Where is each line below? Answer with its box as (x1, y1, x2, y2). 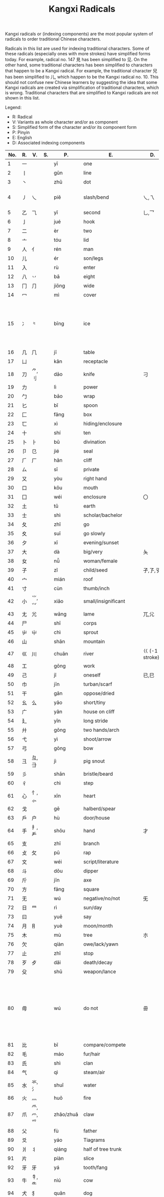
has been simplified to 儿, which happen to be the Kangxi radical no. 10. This (5, 74, 159, 80)
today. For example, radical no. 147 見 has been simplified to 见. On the (5, 57, 147, 62)
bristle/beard (83, 770, 113, 777)
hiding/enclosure (83, 420, 123, 427)
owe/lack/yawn (83, 941, 119, 948)
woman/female (83, 557, 118, 564)
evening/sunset (83, 539, 119, 546)
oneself (83, 672, 101, 679)
